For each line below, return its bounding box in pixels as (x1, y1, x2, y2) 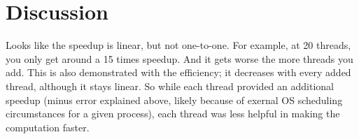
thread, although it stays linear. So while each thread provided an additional (6, 78, 334, 93)
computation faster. (6, 119, 90, 134)
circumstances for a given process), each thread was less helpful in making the (6, 106, 340, 121)
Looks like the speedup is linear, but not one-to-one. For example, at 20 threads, (6, 38, 351, 52)
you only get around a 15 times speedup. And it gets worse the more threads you (6, 51, 353, 66)
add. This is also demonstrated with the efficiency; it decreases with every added (6, 65, 351, 80)
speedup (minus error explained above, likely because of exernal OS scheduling (6, 92, 343, 107)
